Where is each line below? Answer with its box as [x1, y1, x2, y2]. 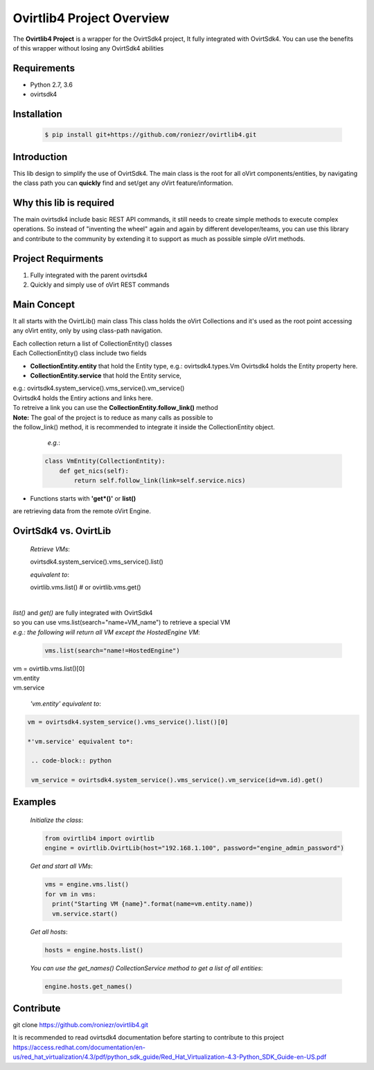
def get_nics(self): [59, 467, 130, 474]
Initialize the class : [30, 816, 84, 824]
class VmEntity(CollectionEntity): [44, 457, 166, 465]
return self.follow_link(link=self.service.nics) [73, 476, 246, 485]
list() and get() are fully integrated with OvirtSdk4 [12, 608, 153, 616]
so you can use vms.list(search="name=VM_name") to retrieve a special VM [12, 618, 231, 627]
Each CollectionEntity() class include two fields [12, 349, 147, 357]
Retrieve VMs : [30, 544, 71, 553]
